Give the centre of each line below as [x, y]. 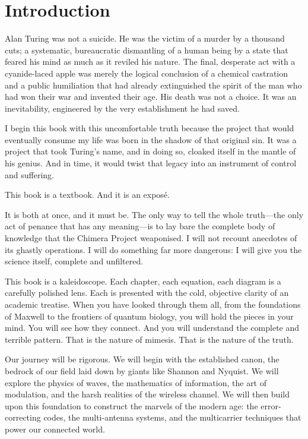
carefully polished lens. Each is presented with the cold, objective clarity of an [147, 293]
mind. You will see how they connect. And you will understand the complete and [152, 328]
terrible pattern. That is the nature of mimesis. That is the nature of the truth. [149, 339]
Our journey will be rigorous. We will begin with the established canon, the [142, 359]
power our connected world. [55, 429]
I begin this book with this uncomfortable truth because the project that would [150, 128]
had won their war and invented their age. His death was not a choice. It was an [151, 97]
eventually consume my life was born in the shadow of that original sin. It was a [151, 139]
